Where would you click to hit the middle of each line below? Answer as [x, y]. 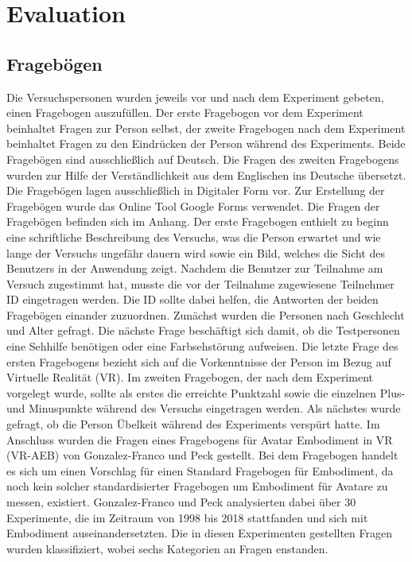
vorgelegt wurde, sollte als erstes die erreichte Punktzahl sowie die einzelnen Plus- [206, 392]
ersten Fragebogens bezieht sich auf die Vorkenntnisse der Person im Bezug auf [199, 361]
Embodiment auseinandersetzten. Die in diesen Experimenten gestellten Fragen [199, 533]
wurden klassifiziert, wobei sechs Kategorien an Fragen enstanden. [167, 548]
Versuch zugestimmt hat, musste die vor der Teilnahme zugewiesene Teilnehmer [200, 283]
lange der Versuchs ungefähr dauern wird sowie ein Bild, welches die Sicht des [196, 252]
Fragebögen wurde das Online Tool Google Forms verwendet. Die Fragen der [193, 205]
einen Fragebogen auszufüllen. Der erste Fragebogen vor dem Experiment [185, 112]
